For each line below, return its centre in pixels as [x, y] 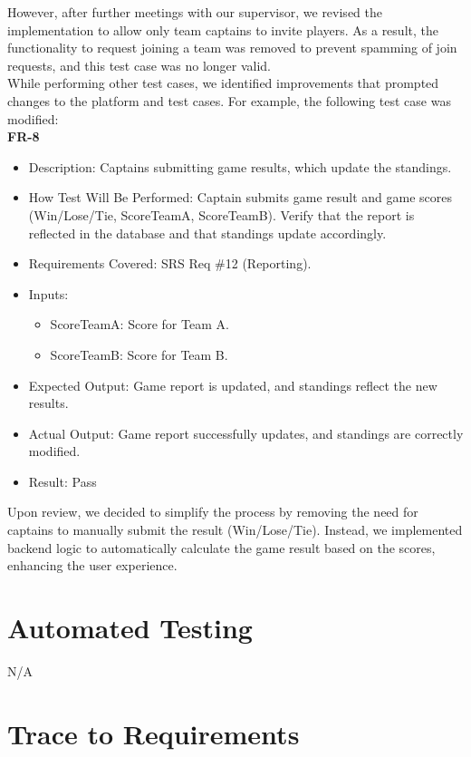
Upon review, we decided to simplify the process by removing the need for [213, 512]
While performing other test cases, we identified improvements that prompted [223, 83]
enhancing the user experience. [92, 565]
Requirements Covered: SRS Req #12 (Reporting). [170, 263]
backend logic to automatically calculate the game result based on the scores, [221, 547]
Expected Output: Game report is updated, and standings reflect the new [233, 385]
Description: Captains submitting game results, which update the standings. [240, 166]
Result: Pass [62, 481]
